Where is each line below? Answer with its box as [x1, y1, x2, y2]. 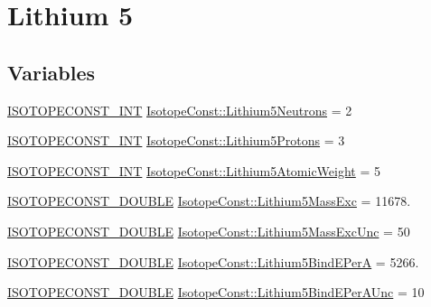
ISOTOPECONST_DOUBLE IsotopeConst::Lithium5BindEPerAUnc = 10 [7, 283, 425, 302]
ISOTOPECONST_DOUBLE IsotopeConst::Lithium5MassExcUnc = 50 [7, 221, 410, 240]
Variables [7, 58, 96, 86]
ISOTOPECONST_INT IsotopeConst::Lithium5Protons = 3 [7, 131, 345, 150]
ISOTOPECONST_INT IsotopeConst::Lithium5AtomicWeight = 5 [7, 161, 381, 180]
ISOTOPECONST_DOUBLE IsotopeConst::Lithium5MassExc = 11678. [7, 191, 411, 210]
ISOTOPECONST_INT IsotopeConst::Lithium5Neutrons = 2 [7, 100, 352, 119]
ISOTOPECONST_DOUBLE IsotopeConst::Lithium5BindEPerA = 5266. [7, 252, 419, 271]
